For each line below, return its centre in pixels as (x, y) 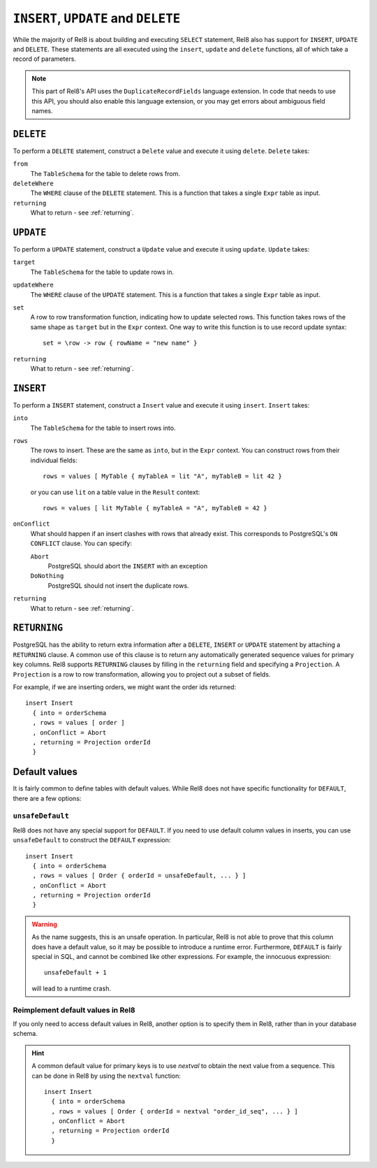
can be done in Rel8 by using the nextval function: (106, 1076)
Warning (44, 924)
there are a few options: (47, 798)
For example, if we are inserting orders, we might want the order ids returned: (125, 687)
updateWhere (33, 285)
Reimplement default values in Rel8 (74, 1010)
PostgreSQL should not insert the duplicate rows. (118, 585)
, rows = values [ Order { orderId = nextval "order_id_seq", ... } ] (175, 1111)
